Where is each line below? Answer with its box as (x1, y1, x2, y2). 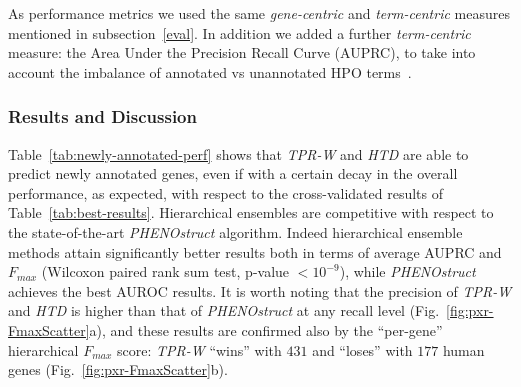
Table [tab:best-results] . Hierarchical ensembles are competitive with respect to (8, 202, 494, 223)
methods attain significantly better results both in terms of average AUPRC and (8, 241, 502, 262)
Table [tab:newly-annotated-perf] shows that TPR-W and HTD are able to (8, 143, 469, 164)
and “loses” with (312, 339, 413, 360)
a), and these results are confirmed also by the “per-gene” (89, 319, 443, 340)
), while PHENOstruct (339, 261, 476, 282)
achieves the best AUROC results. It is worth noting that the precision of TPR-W (8, 280, 512, 301)
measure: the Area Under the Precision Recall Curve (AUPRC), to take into (8, 42, 476, 63)
